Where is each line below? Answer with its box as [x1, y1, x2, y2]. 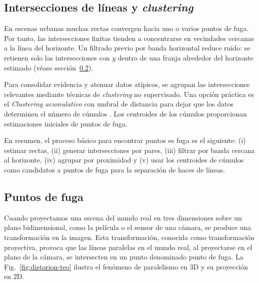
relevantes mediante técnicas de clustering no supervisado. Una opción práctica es [4, 88, 254, 99]
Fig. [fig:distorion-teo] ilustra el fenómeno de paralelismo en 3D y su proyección [4, 261, 248, 271]
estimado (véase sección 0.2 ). [4, 62, 93, 72]
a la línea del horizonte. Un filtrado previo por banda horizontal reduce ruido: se [4, 42, 250, 53]
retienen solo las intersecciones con [4, 52, 110, 62]
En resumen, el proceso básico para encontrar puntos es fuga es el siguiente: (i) [4, 135, 246, 145]
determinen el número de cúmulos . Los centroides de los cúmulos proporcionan [4, 108, 247, 118]
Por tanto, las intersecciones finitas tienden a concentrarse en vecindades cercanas [4, 32, 254, 43]
